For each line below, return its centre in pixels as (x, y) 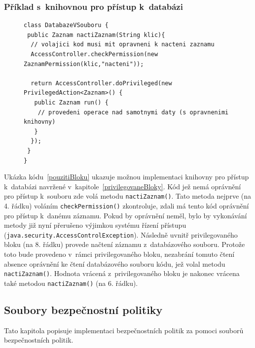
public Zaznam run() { (71, 102)
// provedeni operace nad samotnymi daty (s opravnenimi (133, 112)
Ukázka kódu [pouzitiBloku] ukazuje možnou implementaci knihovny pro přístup (127, 177)
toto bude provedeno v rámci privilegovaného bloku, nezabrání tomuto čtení (119, 254)
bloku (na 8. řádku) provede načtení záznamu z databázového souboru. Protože (125, 244)
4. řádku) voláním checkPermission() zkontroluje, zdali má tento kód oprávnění (127, 205)
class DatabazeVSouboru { (66, 25)
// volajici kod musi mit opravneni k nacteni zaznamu (123, 45)
